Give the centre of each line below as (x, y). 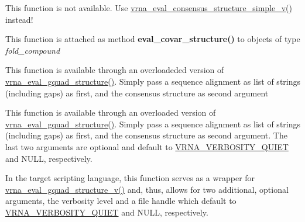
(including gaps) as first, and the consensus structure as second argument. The (146, 135)
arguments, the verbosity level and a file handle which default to (121, 201)
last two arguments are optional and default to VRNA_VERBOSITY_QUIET (147, 146)
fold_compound (33, 50)
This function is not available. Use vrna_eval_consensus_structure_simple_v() (149, 8)
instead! (19, 19)
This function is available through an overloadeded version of (115, 70)
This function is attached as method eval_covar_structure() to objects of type (153, 39)
